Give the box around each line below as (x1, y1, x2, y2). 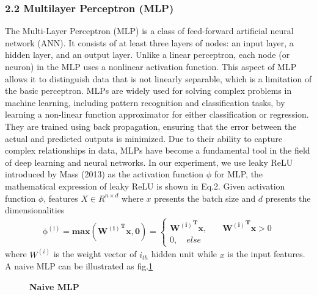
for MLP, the (214, 168, 263, 180)
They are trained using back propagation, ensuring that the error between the (5, 119, 297, 132)
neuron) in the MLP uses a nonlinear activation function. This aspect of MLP (5, 60, 297, 73)
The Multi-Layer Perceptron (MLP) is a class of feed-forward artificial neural (5, 24, 294, 37)
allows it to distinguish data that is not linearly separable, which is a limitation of (5, 72, 312, 85)
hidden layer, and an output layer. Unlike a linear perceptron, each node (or (5, 48, 290, 61)
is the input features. (227, 247, 305, 260)
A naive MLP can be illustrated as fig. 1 (5, 260, 153, 272)
